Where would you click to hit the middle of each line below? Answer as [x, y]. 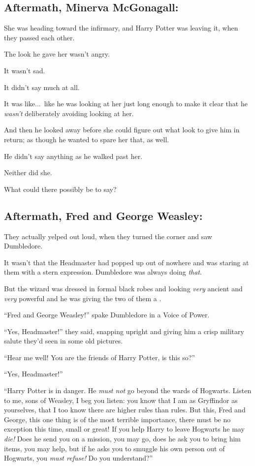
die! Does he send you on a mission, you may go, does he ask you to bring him [122, 439]
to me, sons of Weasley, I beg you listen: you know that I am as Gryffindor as [121, 400]
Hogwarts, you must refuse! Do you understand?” [79, 458]
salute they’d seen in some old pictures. [64, 341]
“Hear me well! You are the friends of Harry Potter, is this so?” [100, 357]
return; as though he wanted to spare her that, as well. [87, 139]
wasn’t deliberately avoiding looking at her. [69, 113]
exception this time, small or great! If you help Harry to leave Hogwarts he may [124, 429]
